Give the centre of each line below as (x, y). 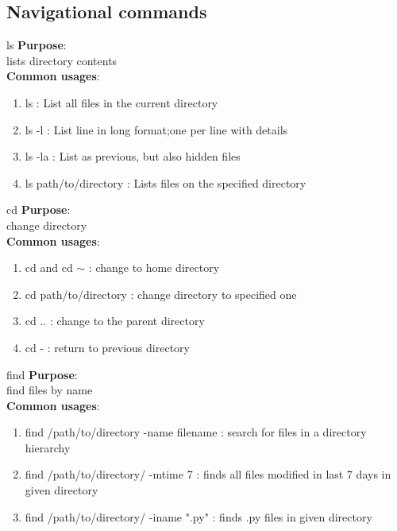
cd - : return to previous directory (107, 347)
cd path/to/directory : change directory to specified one (161, 294)
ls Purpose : (37, 45)
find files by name (50, 390)
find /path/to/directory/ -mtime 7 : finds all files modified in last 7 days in (208, 474)
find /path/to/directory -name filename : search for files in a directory (196, 432)
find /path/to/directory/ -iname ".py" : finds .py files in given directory (198, 516)
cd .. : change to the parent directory (115, 321)
